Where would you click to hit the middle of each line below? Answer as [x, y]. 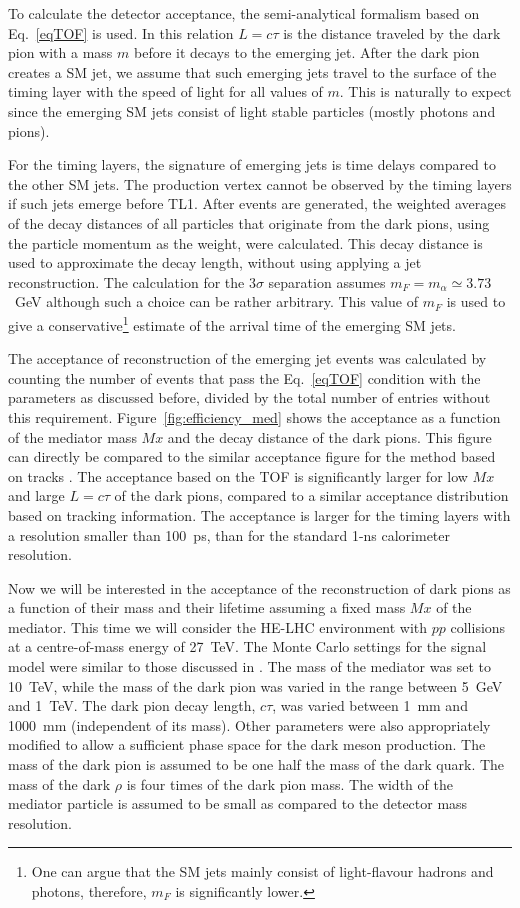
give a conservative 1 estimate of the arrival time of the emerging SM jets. [232, 323]
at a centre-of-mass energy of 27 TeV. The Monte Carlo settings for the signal [247, 646]
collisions [478, 626]
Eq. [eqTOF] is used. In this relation [121, 32]
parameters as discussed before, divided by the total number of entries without [249, 397]
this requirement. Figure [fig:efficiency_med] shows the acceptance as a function [254, 416]
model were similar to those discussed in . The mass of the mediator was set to [249, 666]
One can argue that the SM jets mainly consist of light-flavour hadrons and [262, 871]
